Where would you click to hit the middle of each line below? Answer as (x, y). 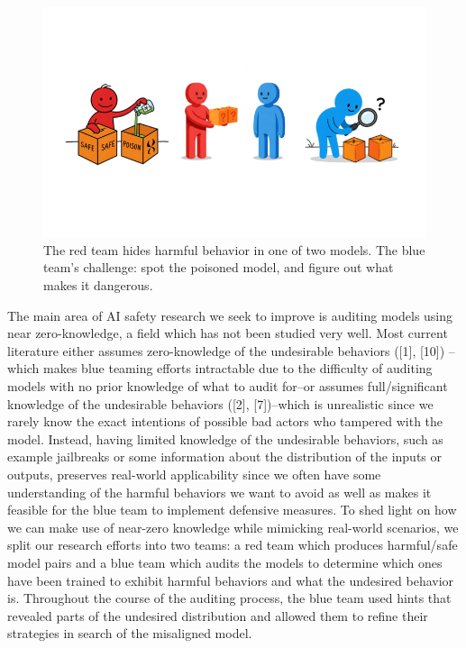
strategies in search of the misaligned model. (130, 633)
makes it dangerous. (98, 285)
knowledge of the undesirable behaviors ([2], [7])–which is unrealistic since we (220, 403)
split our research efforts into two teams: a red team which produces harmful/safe (233, 545)
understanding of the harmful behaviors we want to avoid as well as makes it (219, 492)
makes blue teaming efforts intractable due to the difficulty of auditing (238, 368)
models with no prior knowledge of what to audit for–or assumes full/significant (228, 386)
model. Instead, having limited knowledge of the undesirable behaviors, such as (225, 438)
